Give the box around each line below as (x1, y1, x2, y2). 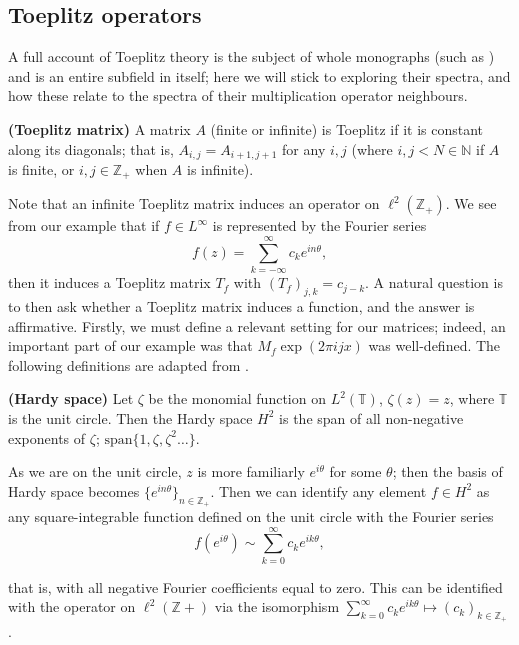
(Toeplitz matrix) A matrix (8, 118, 191, 139)
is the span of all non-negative (279, 407, 464, 428)
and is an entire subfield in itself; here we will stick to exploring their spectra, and (8, 65, 511, 86)
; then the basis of (392, 461, 503, 482)
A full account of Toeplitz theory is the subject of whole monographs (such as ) (8, 46, 495, 67)
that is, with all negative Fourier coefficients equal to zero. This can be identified (8, 576, 503, 597)
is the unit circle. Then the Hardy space (8, 407, 253, 428)
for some (329, 461, 382, 482)
